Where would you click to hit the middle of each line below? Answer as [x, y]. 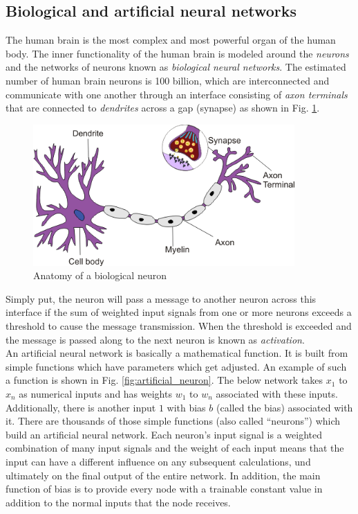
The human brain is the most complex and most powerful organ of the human [171, 40]
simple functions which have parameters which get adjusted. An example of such [176, 366]
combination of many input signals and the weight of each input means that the [175, 448]
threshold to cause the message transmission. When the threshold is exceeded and [179, 326]
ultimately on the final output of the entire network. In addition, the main [163, 475]
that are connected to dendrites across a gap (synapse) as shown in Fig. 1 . [163, 108]
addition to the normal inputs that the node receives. [118, 502]
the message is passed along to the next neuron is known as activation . [155, 339]
